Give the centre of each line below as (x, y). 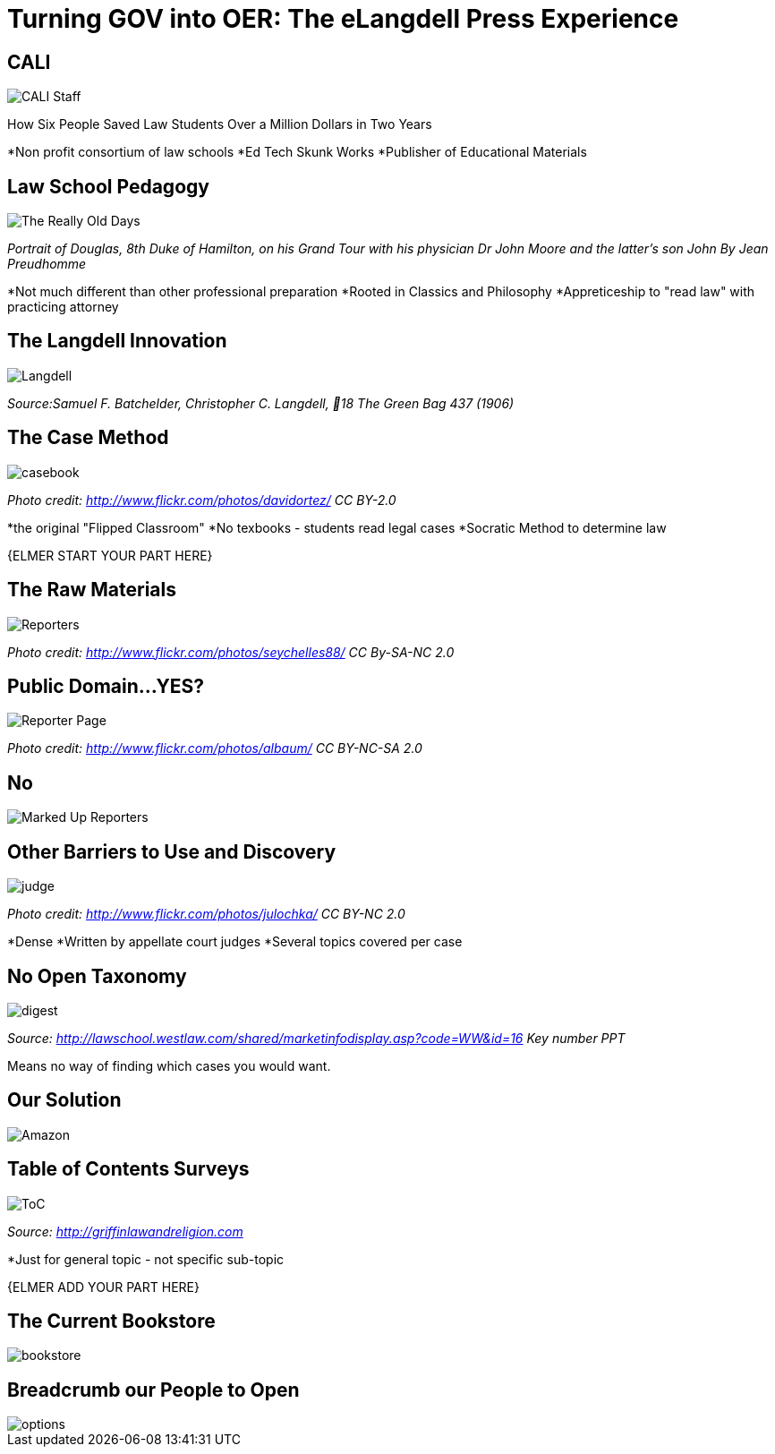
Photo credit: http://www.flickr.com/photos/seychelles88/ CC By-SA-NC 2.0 (231, 652)
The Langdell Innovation (117, 341)
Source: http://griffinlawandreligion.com (125, 1231)
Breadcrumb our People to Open (153, 1390)
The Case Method (88, 438)
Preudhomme (47, 264)
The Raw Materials (92, 590)
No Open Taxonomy (97, 976)
